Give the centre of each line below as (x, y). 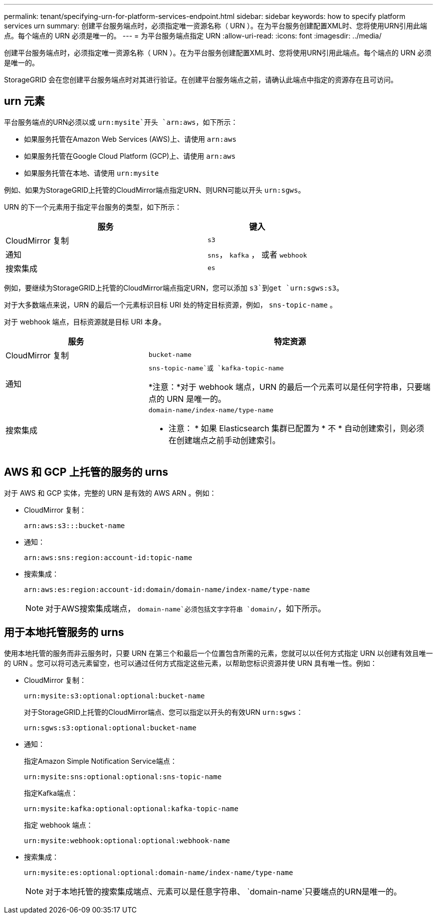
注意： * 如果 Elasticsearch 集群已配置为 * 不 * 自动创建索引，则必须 (296, 428)
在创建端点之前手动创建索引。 (224, 440)
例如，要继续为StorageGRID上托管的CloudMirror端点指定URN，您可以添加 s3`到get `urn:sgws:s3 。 (174, 288)
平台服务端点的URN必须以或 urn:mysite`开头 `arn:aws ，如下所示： (121, 122)
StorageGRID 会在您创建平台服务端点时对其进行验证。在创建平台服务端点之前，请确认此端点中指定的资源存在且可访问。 (201, 80)
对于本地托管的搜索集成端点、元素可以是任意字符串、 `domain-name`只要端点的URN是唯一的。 (224, 891)
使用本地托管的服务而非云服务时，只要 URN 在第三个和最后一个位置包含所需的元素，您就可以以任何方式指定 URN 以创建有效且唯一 (218, 653)
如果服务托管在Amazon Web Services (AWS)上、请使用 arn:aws (130, 139)
